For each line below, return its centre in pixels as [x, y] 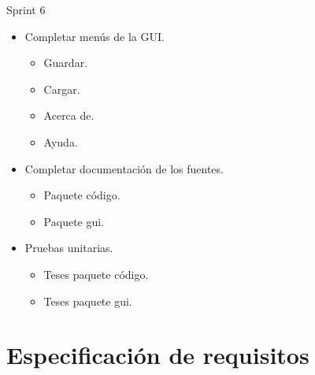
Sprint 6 [26, 9]
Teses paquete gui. [88, 301]
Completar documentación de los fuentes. [124, 168]
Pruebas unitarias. [69, 248]
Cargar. [62, 89]
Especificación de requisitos [158, 355]
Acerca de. [69, 115]
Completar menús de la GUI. [94, 36]
